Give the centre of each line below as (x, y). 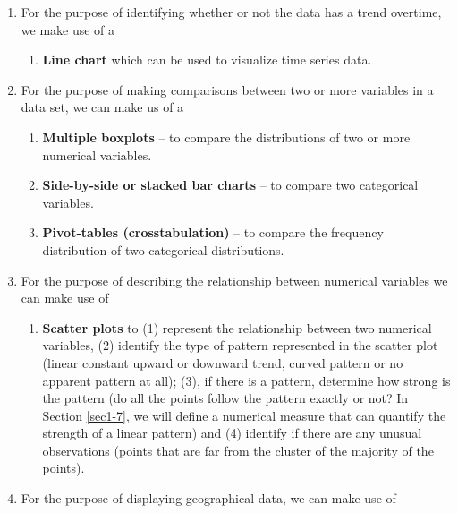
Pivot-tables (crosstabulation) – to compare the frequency (213, 232)
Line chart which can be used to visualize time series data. (207, 60)
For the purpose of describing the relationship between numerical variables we (234, 280)
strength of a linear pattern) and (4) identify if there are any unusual (232, 433)
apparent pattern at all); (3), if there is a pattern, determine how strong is (246, 380)
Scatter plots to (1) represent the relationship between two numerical (237, 327)
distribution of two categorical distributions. (163, 249)
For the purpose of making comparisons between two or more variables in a (227, 89)
